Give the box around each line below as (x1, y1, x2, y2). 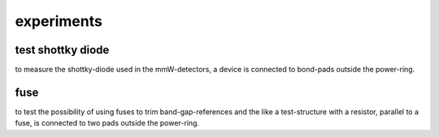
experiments (15, 12, 103, 30)
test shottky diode (15, 43, 110, 57)
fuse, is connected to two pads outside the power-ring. (15, 118, 199, 128)
